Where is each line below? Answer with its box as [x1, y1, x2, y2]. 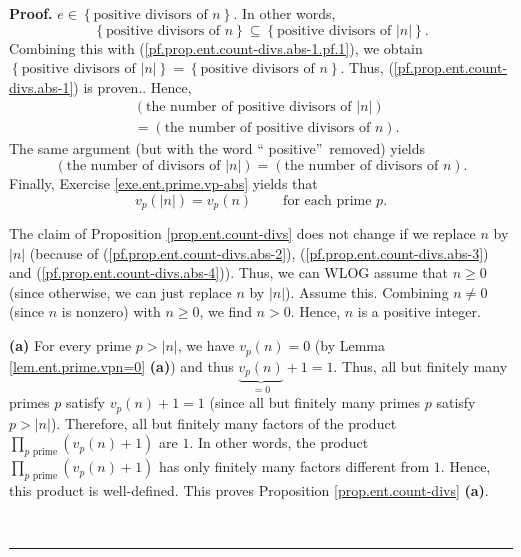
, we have [177, 335, 235, 356]
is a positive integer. [357, 301, 481, 322]
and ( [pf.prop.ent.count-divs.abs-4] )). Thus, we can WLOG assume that [9, 262, 449, 283]
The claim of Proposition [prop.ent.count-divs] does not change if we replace [9, 223, 476, 244]
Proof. [9, 3, 53, 23]
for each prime [283, 193, 372, 208]
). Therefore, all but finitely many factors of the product [50, 412, 397, 433]
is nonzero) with [61, 301, 161, 322]
